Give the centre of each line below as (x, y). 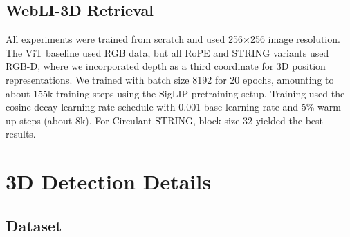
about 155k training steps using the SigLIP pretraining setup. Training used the (175, 93)
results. (21, 134)
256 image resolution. (295, 39)
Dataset (34, 225)
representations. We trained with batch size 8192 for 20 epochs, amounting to (170, 79)
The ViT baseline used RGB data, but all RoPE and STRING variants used (167, 52)
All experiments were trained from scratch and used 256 (125, 39)
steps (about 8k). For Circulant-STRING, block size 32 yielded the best (171, 120)
